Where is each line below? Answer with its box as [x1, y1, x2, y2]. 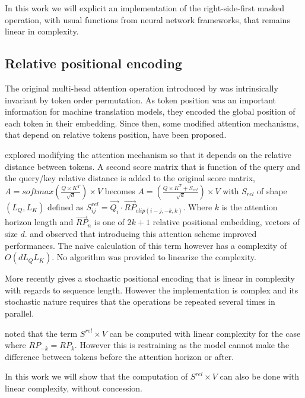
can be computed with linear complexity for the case [109, 327, 301, 339]
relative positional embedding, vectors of [152, 216, 300, 228]
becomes [104, 184, 135, 197]
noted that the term [5, 327, 78, 339]
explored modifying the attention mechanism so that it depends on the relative [5, 148, 291, 160]
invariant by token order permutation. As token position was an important [5, 93, 277, 106]
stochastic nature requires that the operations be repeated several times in [5, 295, 275, 308]
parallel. [5, 307, 34, 319]
